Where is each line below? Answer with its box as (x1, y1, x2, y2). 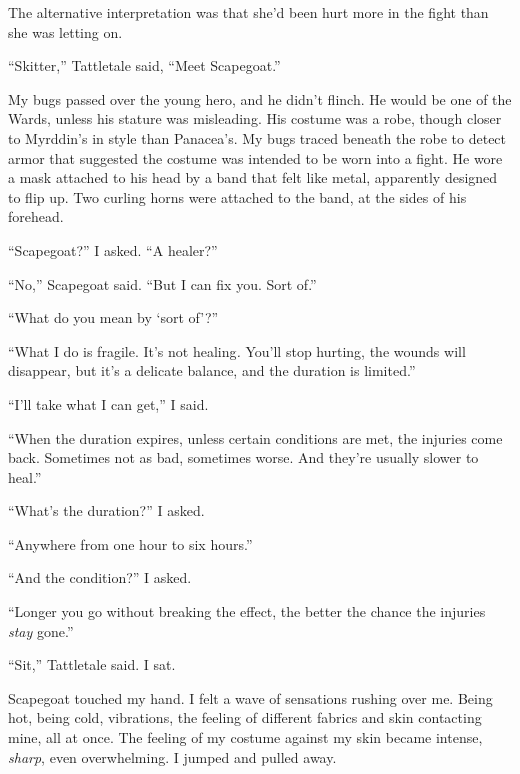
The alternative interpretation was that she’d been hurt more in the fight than (8, 2, 489, 22)
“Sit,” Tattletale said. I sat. (8, 654, 176, 675)
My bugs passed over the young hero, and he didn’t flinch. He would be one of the (8, 88, 512, 109)
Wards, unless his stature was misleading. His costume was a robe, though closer (8, 108, 502, 129)
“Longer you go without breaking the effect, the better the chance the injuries (8, 601, 486, 622)
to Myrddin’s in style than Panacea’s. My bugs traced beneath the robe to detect (8, 127, 507, 148)
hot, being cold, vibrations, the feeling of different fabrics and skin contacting (8, 707, 482, 728)
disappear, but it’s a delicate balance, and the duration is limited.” (8, 360, 416, 381)
